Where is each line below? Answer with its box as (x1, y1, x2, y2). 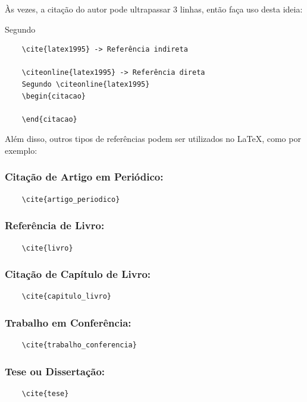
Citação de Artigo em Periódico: (5, 169, 164, 184)
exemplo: (5, 144, 37, 156)
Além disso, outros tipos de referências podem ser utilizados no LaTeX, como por (5, 132, 301, 145)
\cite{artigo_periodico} (21, 195, 120, 204)
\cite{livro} (21, 243, 73, 252)
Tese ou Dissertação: (5, 363, 105, 378)
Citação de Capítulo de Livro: (5, 267, 151, 281)
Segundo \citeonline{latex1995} (21, 80, 150, 88)
